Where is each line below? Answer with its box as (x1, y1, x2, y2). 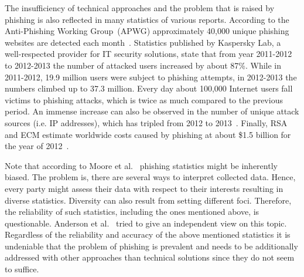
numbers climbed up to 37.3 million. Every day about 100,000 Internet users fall (5, 82, 293, 94)
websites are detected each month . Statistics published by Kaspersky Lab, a (5, 36, 281, 48)
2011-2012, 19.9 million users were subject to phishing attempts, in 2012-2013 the (5, 70, 297, 83)
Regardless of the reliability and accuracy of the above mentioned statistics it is (5, 228, 291, 241)
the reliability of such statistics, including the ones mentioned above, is (5, 205, 259, 218)
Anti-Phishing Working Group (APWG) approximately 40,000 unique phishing (5, 25, 289, 37)
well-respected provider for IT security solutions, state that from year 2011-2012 (5, 48, 292, 60)
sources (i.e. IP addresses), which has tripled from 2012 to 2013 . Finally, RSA (5, 116, 288, 129)
